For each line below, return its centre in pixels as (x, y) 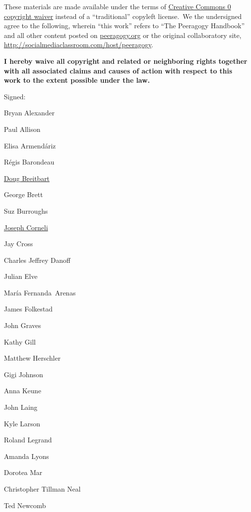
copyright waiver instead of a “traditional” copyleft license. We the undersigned (123, 16)
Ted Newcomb (25, 505)
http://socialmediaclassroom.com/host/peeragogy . (79, 45)
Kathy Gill (20, 341)
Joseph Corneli (26, 227)
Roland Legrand (28, 440)
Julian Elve (21, 276)
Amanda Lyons (27, 456)
